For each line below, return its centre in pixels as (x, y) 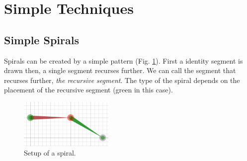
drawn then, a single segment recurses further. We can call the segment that (120, 70)
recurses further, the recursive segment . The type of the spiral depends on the (122, 80)
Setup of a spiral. (50, 153)
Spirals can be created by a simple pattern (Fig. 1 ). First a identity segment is (123, 60)
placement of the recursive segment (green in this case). (88, 90)
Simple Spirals (41, 40)
